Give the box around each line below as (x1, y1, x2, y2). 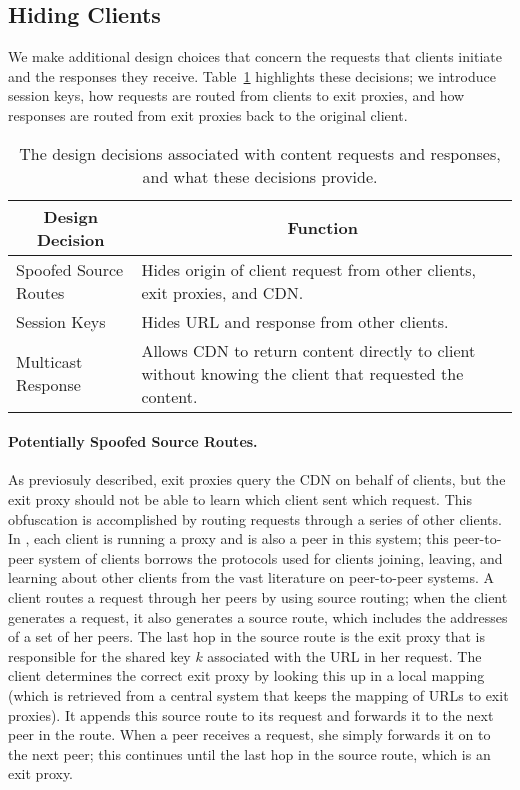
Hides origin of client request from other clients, (141, 257, 477, 281)
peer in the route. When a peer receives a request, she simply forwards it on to (8, 724, 491, 745)
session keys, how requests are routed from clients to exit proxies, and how (8, 85, 465, 106)
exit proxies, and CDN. (141, 280, 304, 304)
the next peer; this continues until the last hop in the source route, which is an (8, 743, 491, 764)
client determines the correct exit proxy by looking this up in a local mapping (8, 665, 485, 686)
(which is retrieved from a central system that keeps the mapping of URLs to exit (8, 684, 509, 705)
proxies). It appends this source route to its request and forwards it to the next (8, 704, 494, 725)
